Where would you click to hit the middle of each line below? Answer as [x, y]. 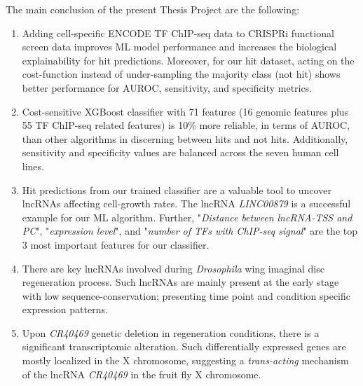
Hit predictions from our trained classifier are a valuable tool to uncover [177, 189]
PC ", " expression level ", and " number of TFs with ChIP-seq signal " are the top [190, 231]
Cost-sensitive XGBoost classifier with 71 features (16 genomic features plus [185, 111]
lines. [33, 166]
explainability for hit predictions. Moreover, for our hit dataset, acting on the [188, 60]
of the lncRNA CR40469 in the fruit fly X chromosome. [142, 374]
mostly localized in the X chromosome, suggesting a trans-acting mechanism [185, 360]
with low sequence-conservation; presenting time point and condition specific [186, 295]
